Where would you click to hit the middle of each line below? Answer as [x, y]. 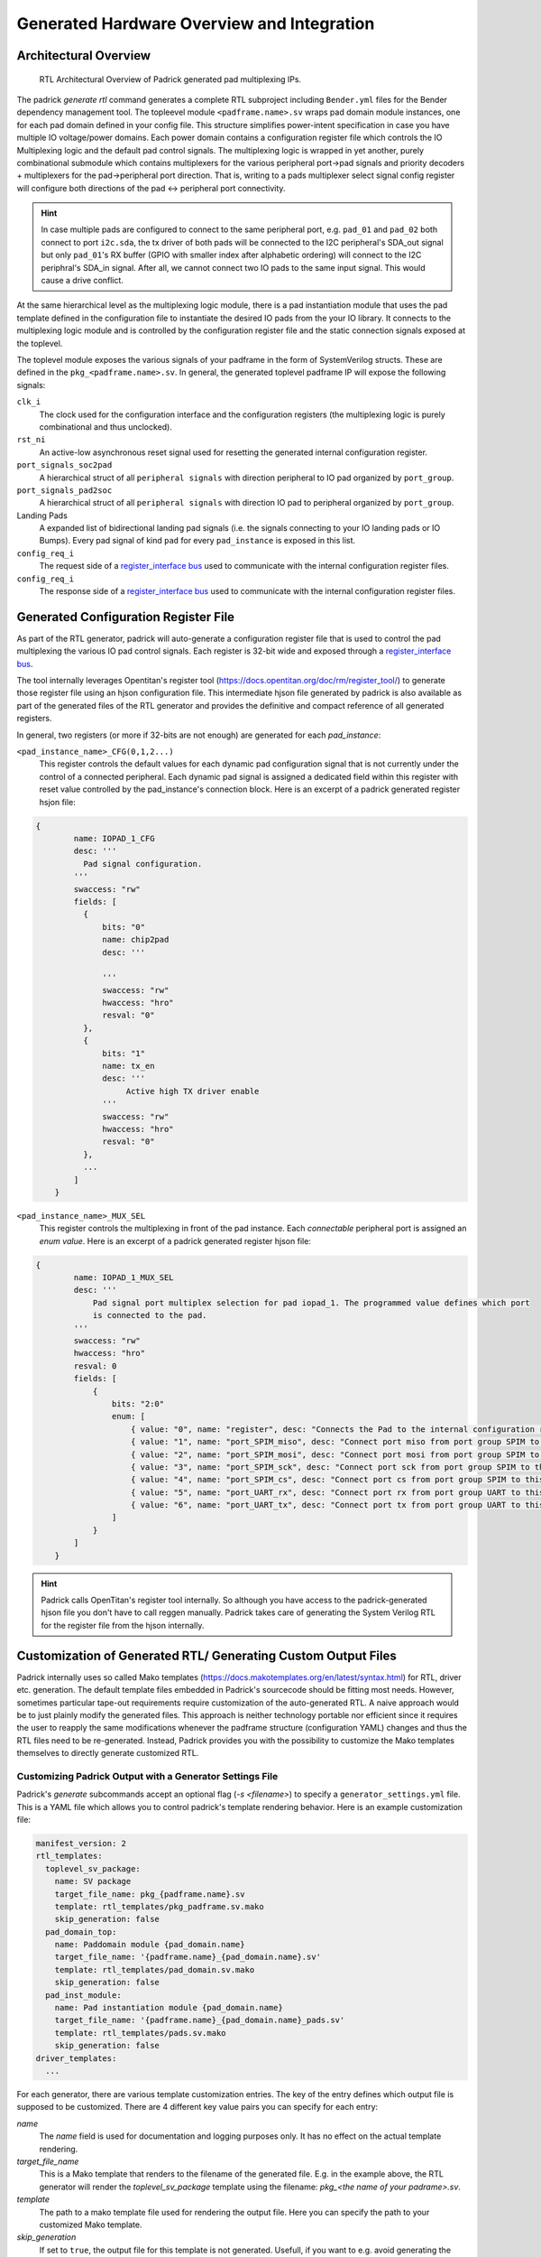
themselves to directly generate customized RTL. [108, 1753]
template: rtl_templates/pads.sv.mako [140, 2033]
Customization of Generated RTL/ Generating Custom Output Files [206, 1655]
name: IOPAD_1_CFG [114, 838]
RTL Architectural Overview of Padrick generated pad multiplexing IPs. [170, 79]
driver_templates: [76, 2058]
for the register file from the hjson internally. [123, 1625]
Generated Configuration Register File [125, 617]
